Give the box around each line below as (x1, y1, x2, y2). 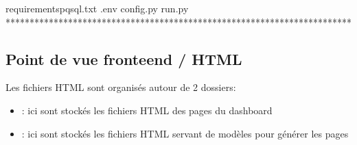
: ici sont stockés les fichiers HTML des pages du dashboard (21, 103, 273, 117)
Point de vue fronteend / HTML (5, 48, 242, 69)
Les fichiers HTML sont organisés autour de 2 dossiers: (5, 80, 236, 94)
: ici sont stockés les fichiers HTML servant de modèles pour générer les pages (21, 126, 349, 140)
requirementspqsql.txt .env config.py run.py (5, 1, 189, 15)
